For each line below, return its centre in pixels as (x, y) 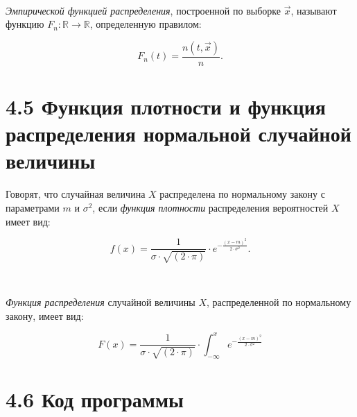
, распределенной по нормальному (279, 302)
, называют (314, 10)
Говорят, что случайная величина (76, 194)
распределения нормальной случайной (178, 134)
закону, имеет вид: (45, 315)
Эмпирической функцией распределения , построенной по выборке (143, 10)
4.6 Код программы (95, 399)
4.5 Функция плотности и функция (166, 106)
